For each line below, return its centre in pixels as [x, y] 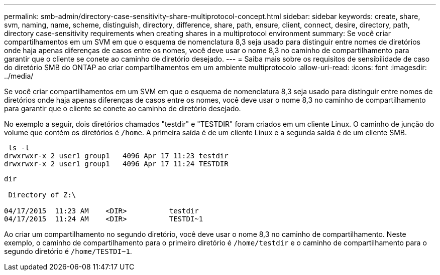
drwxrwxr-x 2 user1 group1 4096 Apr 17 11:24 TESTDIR [116, 164]
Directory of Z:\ [42, 195]
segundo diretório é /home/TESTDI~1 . [68, 251]
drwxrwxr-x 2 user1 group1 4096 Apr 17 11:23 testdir [116, 156]
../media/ [19, 76]
